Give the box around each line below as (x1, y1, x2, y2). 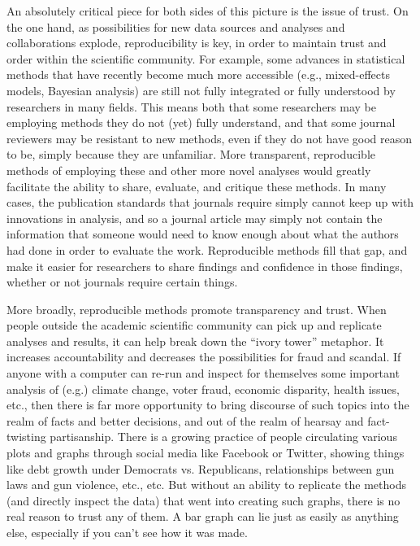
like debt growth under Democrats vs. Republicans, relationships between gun (6, 460, 395, 477)
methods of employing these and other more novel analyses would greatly (6, 161, 371, 178)
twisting (6, 428, 46, 445)
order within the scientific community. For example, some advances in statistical (6, 50, 405, 67)
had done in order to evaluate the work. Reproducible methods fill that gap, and (6, 241, 408, 258)
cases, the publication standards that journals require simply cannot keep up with (6, 194, 414, 211)
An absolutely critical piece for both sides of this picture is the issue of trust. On (6, 2, 409, 19)
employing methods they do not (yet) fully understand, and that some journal (6, 114, 396, 131)
